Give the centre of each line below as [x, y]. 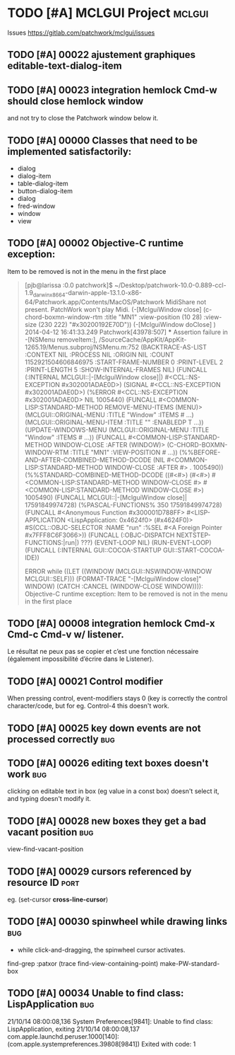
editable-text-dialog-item [65, 66]
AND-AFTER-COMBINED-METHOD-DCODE [88, 460]
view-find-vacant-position [45, 849]
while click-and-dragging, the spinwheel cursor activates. [101, 950]
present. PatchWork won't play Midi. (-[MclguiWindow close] [113, 309]
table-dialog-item [43, 183]
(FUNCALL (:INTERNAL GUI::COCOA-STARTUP [93, 550]
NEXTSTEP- [194, 535]
